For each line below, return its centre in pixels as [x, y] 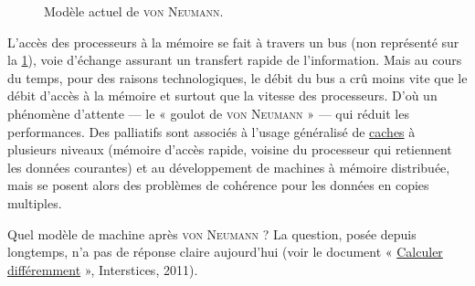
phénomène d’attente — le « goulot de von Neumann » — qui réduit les [208, 113]
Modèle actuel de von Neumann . [134, 11]
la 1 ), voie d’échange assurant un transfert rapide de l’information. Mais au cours [235, 60]
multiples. [35, 202]
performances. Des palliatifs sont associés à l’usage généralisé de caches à [211, 131]
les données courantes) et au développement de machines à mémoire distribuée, [229, 167]
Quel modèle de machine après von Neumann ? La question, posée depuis [212, 233]
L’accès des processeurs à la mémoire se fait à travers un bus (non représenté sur [233, 42]
